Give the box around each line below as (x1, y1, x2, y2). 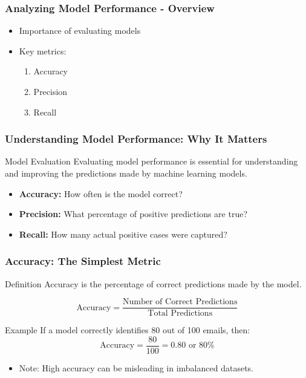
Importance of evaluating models (19, 24, 141, 37)
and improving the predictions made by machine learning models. (5, 167, 247, 179)
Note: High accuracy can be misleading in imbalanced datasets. (19, 361, 253, 374)
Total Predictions (148, 309, 213, 318)
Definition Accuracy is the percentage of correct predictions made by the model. (5, 277, 302, 290)
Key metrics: (19, 44, 67, 57)
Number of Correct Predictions (123, 298, 238, 307)
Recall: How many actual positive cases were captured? (19, 227, 227, 240)
